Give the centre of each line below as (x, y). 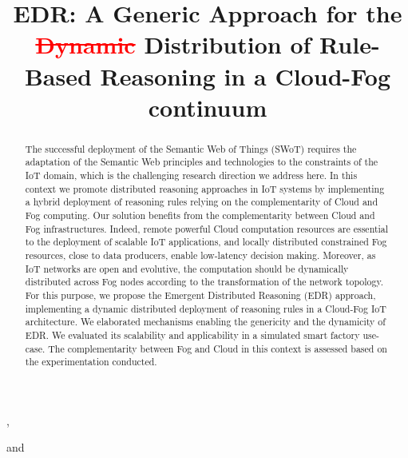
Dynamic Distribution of (173, 44)
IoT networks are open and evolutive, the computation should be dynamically (187, 268)
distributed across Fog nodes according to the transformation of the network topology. (204, 282)
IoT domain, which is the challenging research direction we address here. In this (191, 175)
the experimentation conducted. (91, 362)
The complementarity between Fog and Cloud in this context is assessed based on (218, 348)
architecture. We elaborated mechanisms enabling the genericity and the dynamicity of (205, 322)
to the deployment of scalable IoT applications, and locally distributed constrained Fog (206, 242)
